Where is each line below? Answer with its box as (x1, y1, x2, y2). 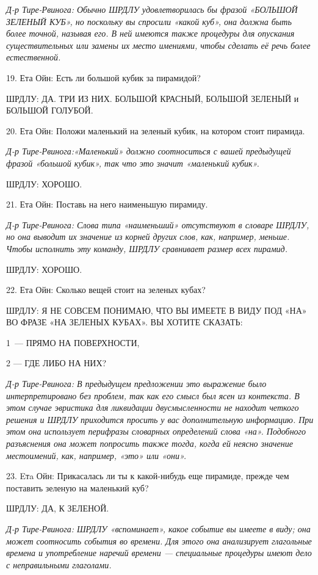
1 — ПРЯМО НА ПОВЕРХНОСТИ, (6, 336, 140, 349)
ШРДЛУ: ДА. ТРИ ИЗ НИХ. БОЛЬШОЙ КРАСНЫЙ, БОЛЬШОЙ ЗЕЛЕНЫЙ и (6, 92, 299, 104)
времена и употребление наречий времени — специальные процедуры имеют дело (6, 546, 312, 559)
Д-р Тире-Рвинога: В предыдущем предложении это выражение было (6, 377, 267, 390)
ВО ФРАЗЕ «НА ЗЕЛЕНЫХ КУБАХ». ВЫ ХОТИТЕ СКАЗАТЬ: (6, 316, 243, 328)
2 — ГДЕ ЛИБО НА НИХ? (6, 356, 107, 369)
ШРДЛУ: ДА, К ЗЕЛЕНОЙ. (6, 502, 109, 515)
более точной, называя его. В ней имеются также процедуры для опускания (6, 27, 295, 40)
